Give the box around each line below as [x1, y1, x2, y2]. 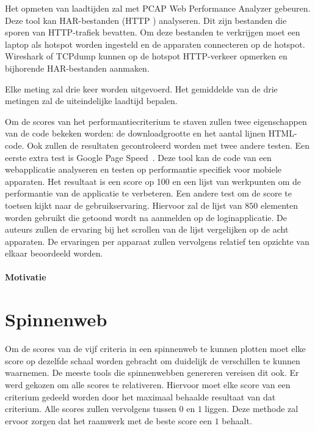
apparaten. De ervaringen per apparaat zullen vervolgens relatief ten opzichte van [5, 234, 310, 247]
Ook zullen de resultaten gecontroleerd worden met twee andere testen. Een [27, 138, 310, 151]
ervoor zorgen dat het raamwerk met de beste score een [5, 414, 212, 427]
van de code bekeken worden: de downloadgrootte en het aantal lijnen [5, 127, 266, 140]
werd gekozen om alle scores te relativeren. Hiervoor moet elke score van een [5, 378, 291, 391]
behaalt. [222, 414, 252, 427]
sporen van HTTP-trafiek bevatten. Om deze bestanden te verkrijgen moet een [5, 26, 300, 39]
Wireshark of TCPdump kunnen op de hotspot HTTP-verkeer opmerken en [5, 50, 288, 62]
